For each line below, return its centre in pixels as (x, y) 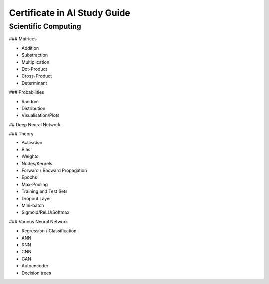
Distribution (34, 108)
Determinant (34, 83)
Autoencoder (35, 266)
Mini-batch (33, 205)
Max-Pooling (35, 184)
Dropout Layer (36, 198)
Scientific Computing (45, 26)
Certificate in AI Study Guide (70, 13)
